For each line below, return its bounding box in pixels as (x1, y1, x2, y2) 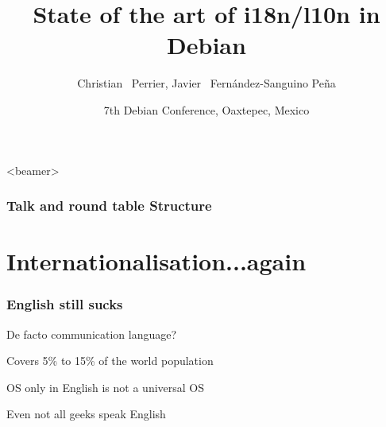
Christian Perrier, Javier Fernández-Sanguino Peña (77, 75, 336, 91)
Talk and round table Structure (6, 196, 212, 215)
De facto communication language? (6, 325, 177, 342)
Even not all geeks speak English (6, 406, 166, 422)
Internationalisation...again (6, 245, 307, 278)
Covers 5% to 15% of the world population (6, 352, 214, 369)
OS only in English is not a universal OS (6, 378, 205, 395)
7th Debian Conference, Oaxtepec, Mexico (103, 101, 310, 118)
